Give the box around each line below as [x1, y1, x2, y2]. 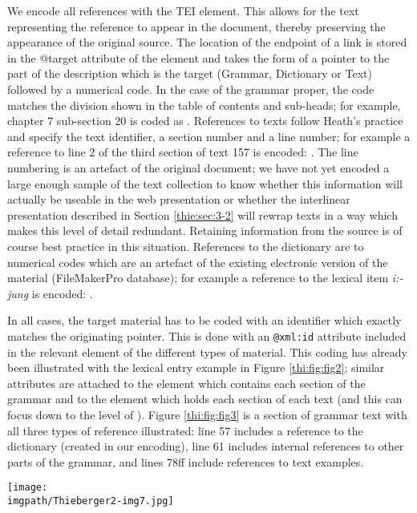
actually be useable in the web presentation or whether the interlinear [7, 191, 350, 208]
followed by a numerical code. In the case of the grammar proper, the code [7, 80, 374, 97]
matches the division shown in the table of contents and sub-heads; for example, [7, 96, 401, 113]
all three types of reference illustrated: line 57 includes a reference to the [7, 422, 363, 438]
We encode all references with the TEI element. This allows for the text [7, 2, 359, 18]
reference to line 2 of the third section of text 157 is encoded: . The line [7, 143, 358, 160]
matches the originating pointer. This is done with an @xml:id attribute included [7, 327, 407, 344]
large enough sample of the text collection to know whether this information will [7, 175, 403, 192]
